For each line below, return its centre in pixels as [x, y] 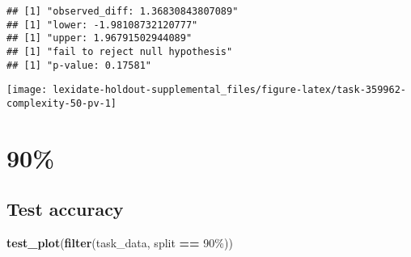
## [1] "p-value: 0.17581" [79, 65]
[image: [27, 90]
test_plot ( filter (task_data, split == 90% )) [120, 243]
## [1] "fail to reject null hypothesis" [120, 51]
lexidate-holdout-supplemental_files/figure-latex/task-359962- [229, 90]
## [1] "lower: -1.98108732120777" [102, 25]
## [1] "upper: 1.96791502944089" [100, 38]
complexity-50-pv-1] [62, 103]
